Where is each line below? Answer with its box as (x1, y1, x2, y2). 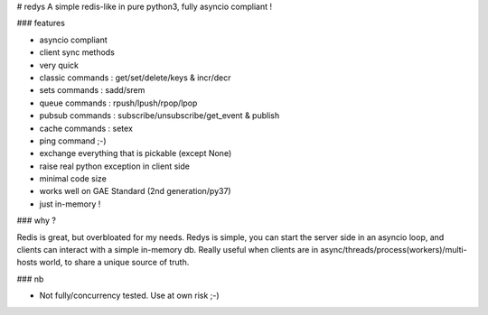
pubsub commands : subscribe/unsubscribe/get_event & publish (39, 110, 280, 121)
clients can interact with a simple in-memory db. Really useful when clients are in (16, 245, 319, 255)
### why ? (16, 215, 57, 226)
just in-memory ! (39, 199, 101, 209)
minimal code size (39, 173, 108, 184)
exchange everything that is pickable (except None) (39, 148, 232, 159)
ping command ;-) (39, 135, 108, 146)
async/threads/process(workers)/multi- (320, 245, 467, 255)
